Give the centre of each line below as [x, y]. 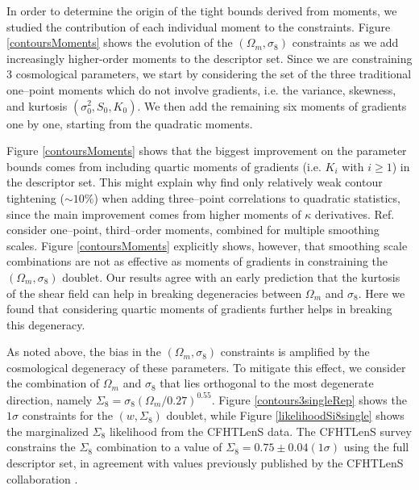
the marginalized [48, 431]
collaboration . [42, 478]
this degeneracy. [46, 324]
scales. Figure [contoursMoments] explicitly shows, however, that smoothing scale [207, 245]
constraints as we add [345, 42]
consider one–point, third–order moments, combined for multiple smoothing [193, 230]
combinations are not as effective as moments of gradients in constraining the [197, 261]
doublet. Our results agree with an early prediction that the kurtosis [231, 276]
